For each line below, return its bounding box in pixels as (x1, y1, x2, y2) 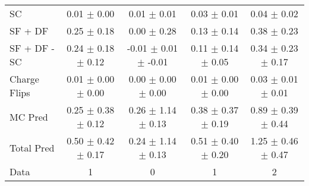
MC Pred (10, 109, 48, 124)
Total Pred (10, 140, 55, 155)
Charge (10, 72, 39, 86)
